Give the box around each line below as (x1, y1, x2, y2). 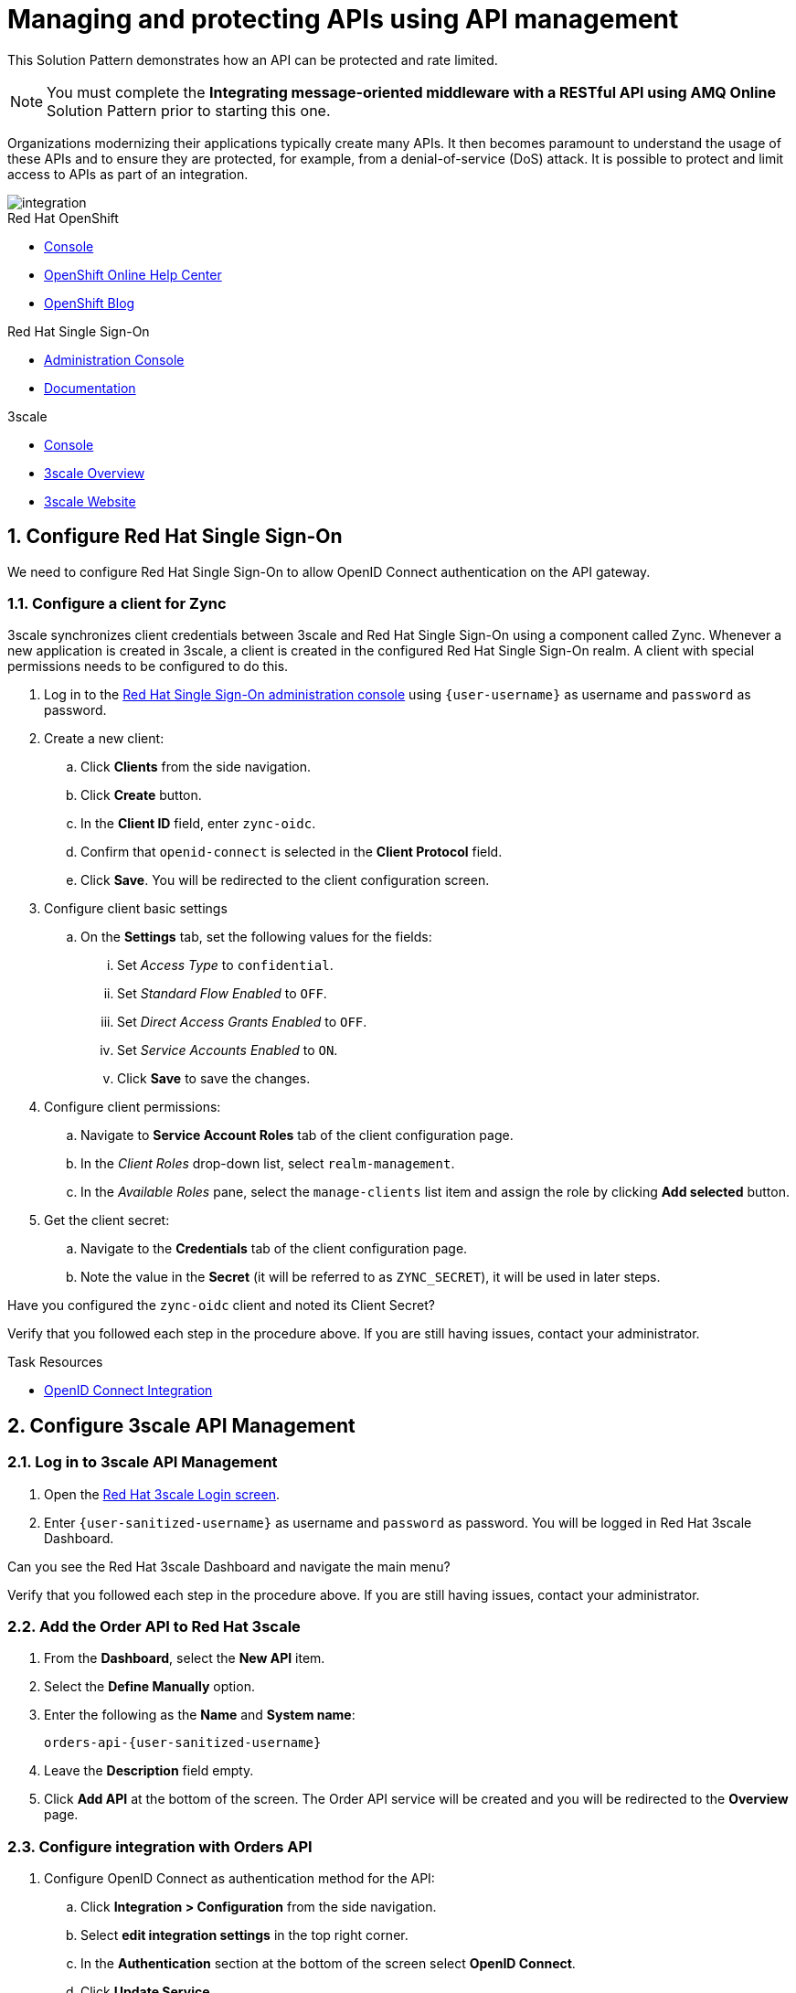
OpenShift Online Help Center (44, 266, 222, 282)
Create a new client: (44, 730, 165, 747)
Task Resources (7, 1354, 103, 1370)
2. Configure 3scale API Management (7, 1413, 356, 1437)
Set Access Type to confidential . (117, 957, 334, 974)
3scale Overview (44, 464, 145, 481)
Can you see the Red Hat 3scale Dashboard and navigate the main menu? (7, 1558, 451, 1574)
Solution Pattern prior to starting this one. (47, 101, 331, 120)
